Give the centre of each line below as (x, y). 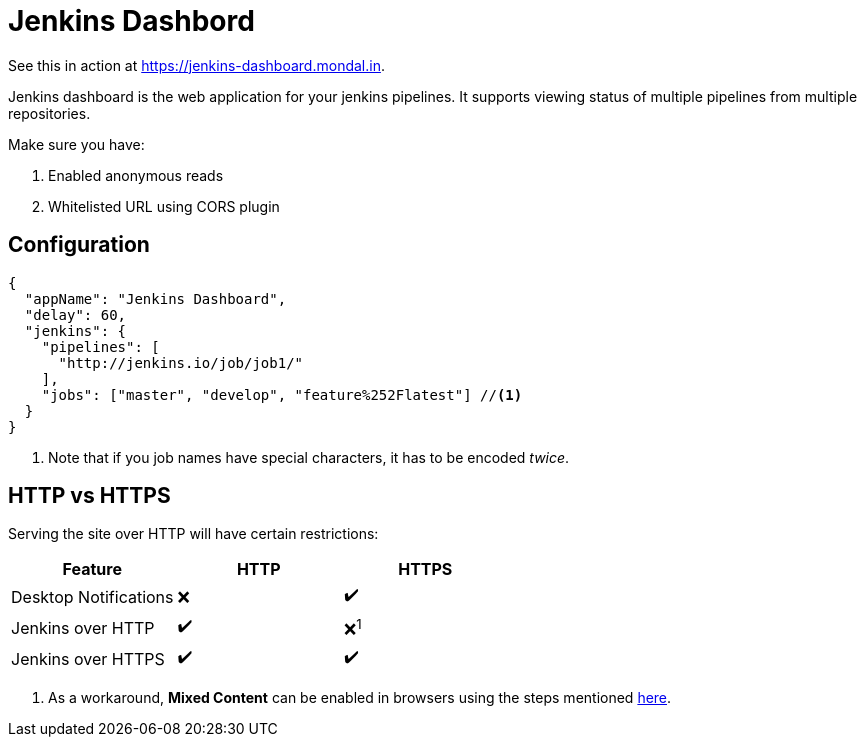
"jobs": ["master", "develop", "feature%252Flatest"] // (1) (282, 394)
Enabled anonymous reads (136, 175)
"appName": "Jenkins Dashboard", (155, 298)
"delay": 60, (75, 314)
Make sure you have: (76, 144)
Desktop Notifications (92, 596)
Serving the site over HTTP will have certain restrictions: (193, 534)
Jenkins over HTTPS (88, 658)
